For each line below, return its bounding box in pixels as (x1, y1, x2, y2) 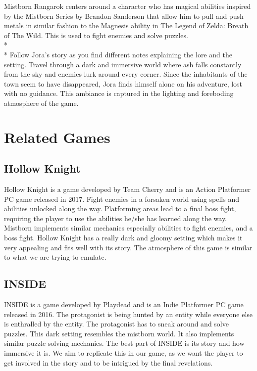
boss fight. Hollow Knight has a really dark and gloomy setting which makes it (4, 232, 243, 243)
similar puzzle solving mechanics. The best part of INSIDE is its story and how (4, 338, 245, 348)
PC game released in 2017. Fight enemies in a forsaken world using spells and (4, 193, 239, 204)
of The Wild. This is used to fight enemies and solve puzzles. (4, 30, 188, 40)
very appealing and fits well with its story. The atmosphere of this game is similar (4, 242, 253, 252)
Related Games (4, 127, 110, 147)
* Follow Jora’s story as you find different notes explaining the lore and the (4, 49, 232, 59)
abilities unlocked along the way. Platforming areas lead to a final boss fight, (4, 203, 236, 214)
